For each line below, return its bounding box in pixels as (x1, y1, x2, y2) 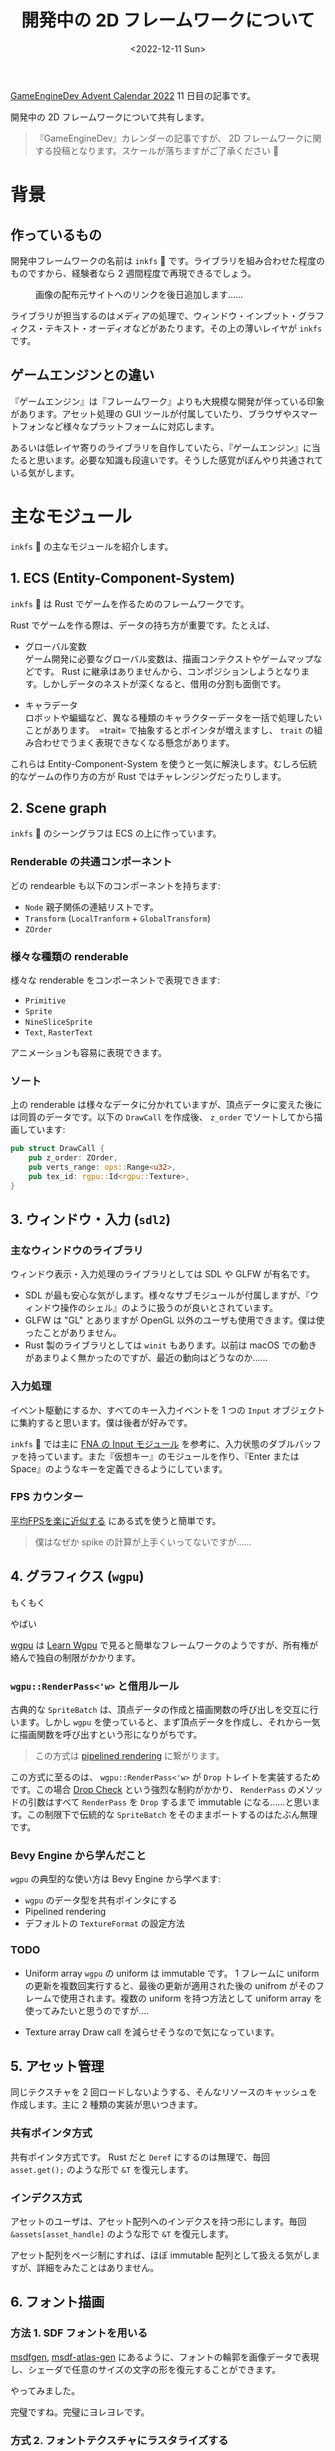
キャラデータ (24, 699, 78, 711)
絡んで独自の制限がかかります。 (10, 1651, 141, 1663)
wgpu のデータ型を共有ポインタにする (24, 1894, 178, 1906)
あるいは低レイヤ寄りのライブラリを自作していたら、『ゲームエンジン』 (10, 441, 303, 453)
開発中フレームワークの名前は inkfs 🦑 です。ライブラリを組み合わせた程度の (10, 254, 325, 266)
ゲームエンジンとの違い (10, 367, 155, 384)
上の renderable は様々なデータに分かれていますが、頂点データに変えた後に (10, 1099, 323, 1111)
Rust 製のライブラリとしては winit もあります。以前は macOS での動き (24, 1339, 318, 1351)
